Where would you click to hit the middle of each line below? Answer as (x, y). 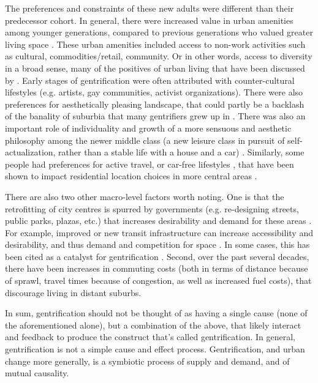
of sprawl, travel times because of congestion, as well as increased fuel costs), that (158, 281)
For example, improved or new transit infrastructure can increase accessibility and (159, 232)
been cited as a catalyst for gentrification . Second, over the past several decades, (157, 256)
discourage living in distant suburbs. (73, 292)
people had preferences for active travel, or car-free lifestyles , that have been (150, 164)
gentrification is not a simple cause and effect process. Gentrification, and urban (155, 349)
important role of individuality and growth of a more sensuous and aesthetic (148, 128)
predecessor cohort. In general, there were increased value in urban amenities (149, 20)
